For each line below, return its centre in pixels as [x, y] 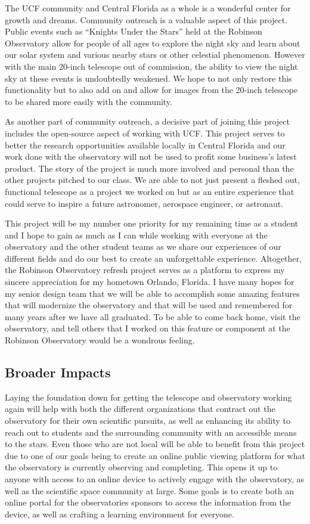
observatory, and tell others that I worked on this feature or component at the [148, 328]
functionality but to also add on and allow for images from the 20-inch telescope [151, 90]
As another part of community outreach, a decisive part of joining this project [148, 121]
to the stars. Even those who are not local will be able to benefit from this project [155, 444]
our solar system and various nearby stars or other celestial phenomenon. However [155, 55]
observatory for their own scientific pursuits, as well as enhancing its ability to [148, 421]
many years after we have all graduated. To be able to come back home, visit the [153, 316]
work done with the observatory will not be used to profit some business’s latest [151, 156]
